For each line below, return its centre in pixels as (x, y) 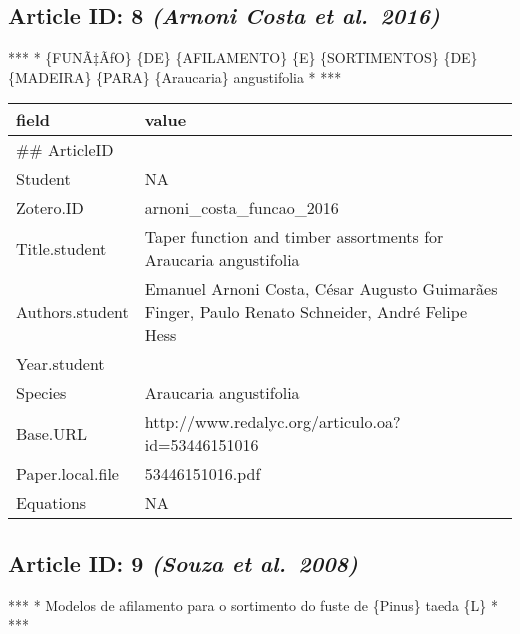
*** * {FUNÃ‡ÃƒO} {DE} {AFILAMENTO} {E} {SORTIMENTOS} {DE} (243, 57)
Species (41, 393)
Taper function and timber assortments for (294, 237)
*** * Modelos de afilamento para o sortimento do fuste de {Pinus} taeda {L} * (253, 604)
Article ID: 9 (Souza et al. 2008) (183, 562)
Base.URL (51, 433)
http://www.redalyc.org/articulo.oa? (272, 422)
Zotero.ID (50, 208)
